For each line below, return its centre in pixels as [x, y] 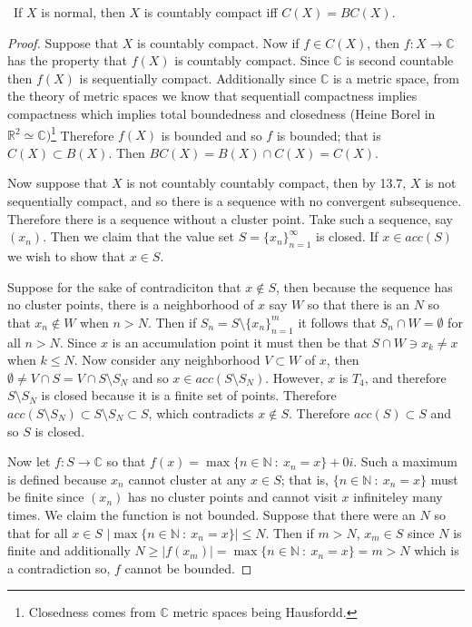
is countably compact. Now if [218, 42]
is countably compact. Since [252, 60]
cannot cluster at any [187, 479]
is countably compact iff [211, 12]
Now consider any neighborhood [171, 360]
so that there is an [359, 304]
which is [437, 550]
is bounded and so [211, 135]
